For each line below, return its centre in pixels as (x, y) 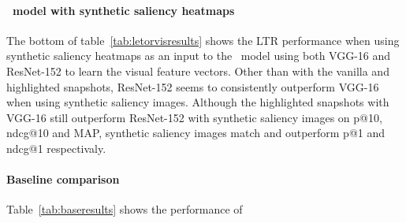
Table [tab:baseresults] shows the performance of (125, 209)
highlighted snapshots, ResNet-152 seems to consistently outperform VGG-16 (193, 86)
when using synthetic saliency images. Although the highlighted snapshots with (198, 102)
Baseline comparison (63, 179)
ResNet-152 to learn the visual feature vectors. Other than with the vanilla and (198, 71)
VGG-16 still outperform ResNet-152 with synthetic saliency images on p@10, (194, 117)
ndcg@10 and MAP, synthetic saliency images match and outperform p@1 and (196, 133)
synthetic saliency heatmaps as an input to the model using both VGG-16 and (199, 56)
